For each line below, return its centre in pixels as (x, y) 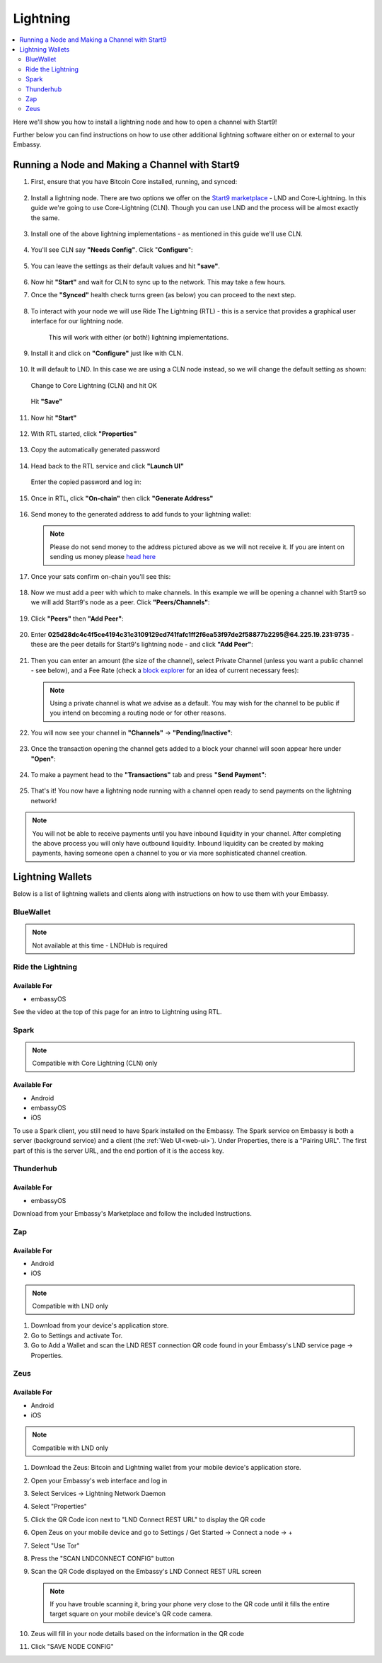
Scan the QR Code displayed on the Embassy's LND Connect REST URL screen (146, 1572)
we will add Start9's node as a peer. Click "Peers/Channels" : (120, 602)
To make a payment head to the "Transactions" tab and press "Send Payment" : (149, 774)
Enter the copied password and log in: (86, 482)
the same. (45, 218)
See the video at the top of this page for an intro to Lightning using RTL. (117, 1011)
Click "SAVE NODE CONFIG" (73, 1647)
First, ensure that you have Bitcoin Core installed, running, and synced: (134, 182)
